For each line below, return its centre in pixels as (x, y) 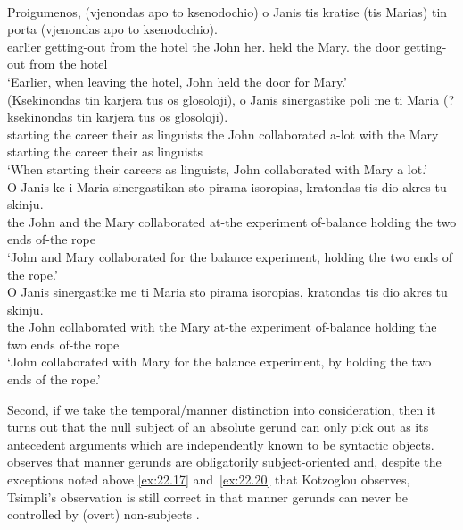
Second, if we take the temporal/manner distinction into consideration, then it (222, 409)
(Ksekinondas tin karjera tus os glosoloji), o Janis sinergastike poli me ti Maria (223, 99)
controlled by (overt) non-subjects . (103, 514)
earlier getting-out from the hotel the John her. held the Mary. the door (204, 46)
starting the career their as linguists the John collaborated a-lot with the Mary (223, 134)
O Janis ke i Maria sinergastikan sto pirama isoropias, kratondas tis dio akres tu (227, 186)
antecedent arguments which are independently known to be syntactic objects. (221, 444)
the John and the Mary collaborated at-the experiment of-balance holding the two (232, 221)
